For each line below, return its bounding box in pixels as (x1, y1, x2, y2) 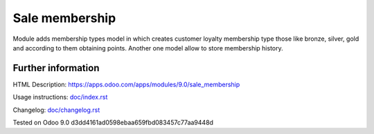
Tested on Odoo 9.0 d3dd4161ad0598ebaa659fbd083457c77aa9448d (12, 118, 214, 127)
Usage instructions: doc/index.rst (12, 93, 108, 102)
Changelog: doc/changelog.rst (12, 106, 100, 114)
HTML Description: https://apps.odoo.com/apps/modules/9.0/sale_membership (12, 80, 240, 88)
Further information (12, 62, 100, 74)
